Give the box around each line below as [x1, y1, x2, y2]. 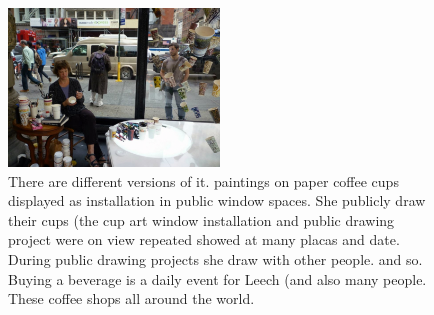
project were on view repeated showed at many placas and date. [8, 229, 400, 250]
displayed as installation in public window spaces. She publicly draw [8, 190, 426, 211]
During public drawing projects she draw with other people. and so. [8, 248, 423, 269]
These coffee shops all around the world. [8, 288, 255, 309]
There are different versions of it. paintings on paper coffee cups [8, 170, 399, 191]
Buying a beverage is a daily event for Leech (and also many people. [8, 268, 427, 289]
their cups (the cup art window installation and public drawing [8, 209, 395, 230]
